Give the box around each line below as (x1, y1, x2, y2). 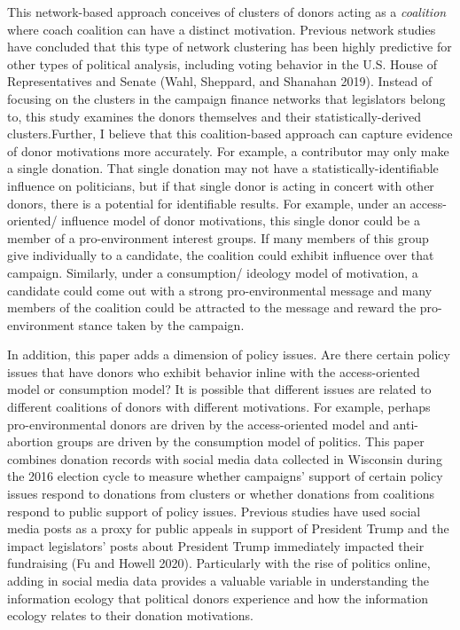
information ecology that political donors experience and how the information (7, 588, 429, 607)
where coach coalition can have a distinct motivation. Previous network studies (7, 20, 436, 38)
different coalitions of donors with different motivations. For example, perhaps (7, 398, 431, 416)
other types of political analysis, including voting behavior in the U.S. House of (7, 54, 437, 73)
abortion (7, 432, 53, 451)
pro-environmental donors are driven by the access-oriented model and (7, 414, 389, 433)
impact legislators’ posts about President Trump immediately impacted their (7, 536, 425, 555)
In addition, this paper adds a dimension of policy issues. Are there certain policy (7, 345, 450, 364)
